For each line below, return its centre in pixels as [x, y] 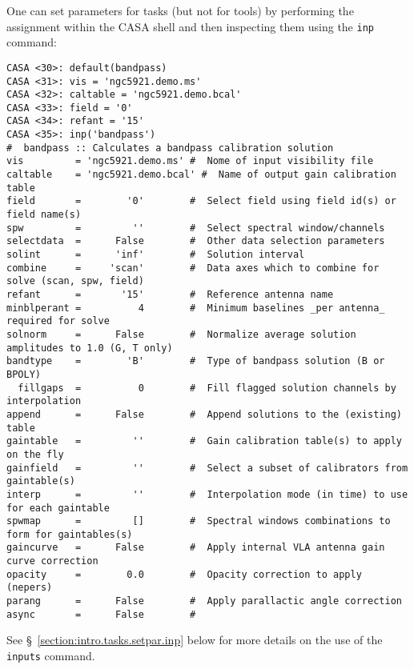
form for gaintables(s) [70, 534]
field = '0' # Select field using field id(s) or [201, 201]
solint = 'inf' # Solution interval [156, 255]
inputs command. [51, 655]
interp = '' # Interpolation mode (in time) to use [207, 494]
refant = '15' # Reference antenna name [170, 294]
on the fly [35, 454]
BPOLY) [24, 374]
